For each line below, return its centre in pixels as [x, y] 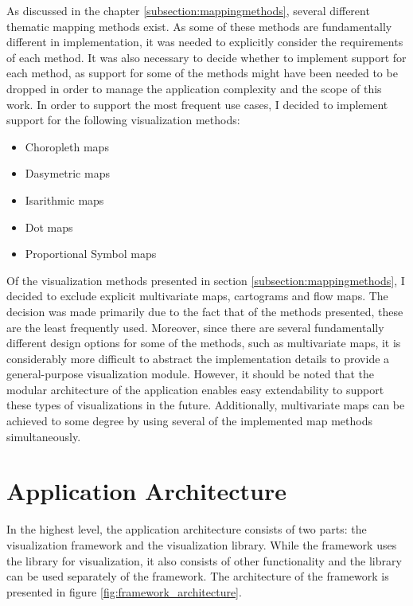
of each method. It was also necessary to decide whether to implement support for [206, 57]
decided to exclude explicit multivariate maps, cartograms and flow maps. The [197, 296]
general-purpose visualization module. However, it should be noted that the [190, 374]
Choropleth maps [67, 146]
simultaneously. [44, 436]
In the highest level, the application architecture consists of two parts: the [187, 529]
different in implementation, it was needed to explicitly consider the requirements [205, 42]
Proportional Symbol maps [91, 254]
